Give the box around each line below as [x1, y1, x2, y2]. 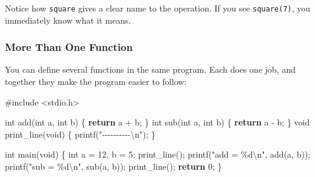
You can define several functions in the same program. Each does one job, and [5, 63, 296, 76]
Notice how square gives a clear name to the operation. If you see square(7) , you [5, 2, 311, 14]
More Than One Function [5, 39, 133, 55]
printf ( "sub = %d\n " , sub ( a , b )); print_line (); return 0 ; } [5, 160, 222, 173]
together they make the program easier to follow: [5, 75, 187, 88]
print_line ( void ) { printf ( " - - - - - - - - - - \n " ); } [5, 127, 155, 140]
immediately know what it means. [5, 13, 131, 26]
